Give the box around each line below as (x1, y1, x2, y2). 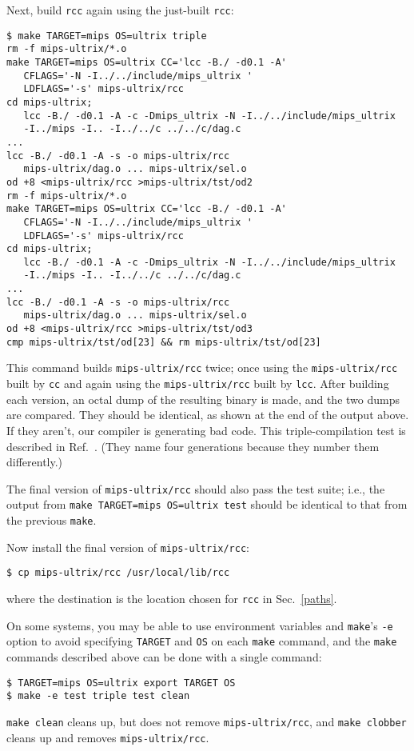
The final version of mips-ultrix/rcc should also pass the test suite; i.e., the (6, 480, 385, 497)
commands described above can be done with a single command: (6, 648, 322, 665)
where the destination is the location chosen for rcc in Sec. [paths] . (6, 589, 337, 606)
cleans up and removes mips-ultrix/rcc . (6, 729, 209, 745)
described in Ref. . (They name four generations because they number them (6, 437, 380, 454)
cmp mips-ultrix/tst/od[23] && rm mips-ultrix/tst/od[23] (6, 336, 321, 348)
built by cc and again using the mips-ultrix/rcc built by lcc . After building (6, 375, 389, 392)
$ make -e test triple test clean (6, 690, 190, 702)
